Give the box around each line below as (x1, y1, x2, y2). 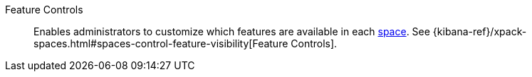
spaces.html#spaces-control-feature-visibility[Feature (33, 37, 288, 49)
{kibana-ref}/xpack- (432, 25, 527, 37)
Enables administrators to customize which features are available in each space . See (33, 25, 430, 37)
